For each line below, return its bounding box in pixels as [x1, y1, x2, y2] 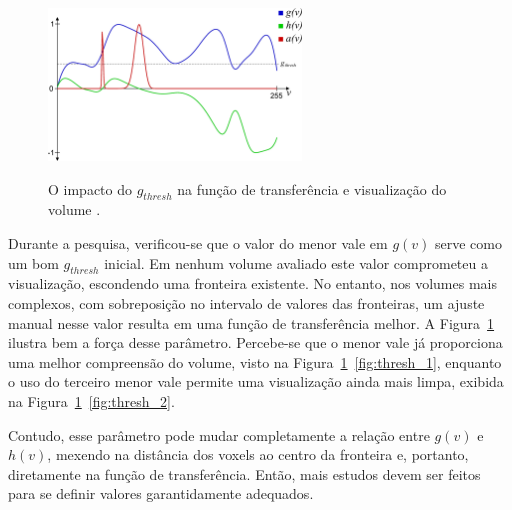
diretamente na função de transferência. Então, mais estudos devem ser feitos [8, 463, 481, 484]
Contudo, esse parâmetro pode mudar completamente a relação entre [8, 424, 430, 445]
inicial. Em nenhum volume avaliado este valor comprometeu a [104, 252, 488, 273]
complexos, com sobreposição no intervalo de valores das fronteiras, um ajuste [8, 293, 485, 313]
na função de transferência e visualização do [177, 178, 447, 199]
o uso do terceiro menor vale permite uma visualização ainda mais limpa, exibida [8, 371, 504, 392]
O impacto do [48, 178, 132, 199]
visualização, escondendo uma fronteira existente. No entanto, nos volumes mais [8, 273, 497, 294]
